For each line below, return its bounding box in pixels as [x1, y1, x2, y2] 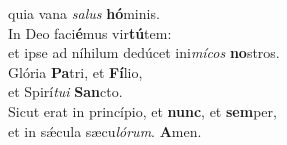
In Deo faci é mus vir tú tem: [8, 22, 172, 43]
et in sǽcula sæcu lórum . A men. [8, 120, 202, 141]
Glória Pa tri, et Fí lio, [8, 61, 143, 82]
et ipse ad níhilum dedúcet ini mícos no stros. [8, 42, 280, 63]
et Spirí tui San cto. [8, 81, 123, 102]
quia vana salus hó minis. [8, 3, 160, 23]
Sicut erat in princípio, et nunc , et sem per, [8, 100, 277, 121]
